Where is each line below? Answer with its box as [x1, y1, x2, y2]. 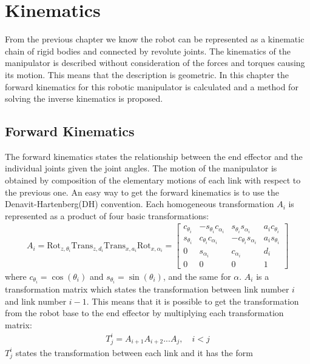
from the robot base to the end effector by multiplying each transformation [5, 306, 284, 319]
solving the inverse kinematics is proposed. [5, 92, 163, 105]
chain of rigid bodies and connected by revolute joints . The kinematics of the [5, 44, 291, 57]
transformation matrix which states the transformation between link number [5, 282, 289, 295]
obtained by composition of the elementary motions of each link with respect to [5, 174, 301, 187]
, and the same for [163, 270, 231, 282]
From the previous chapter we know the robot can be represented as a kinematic [5, 33, 305, 45]
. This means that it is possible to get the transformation [86, 294, 299, 307]
